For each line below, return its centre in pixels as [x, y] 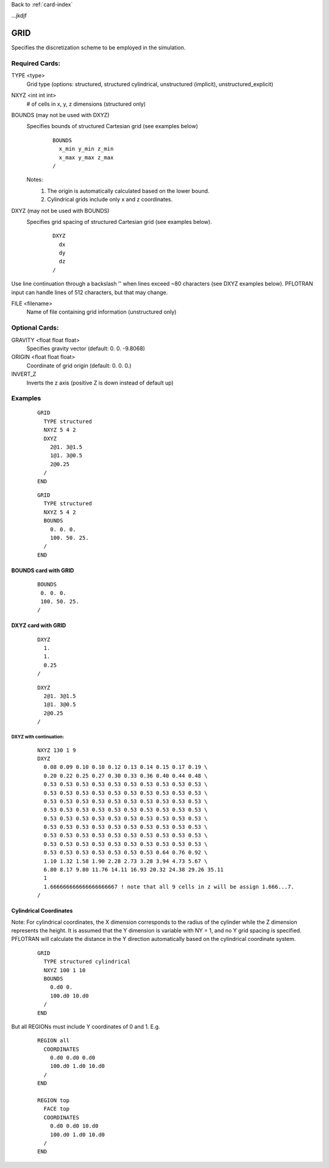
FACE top [57, 1109]
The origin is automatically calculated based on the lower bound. [128, 191]
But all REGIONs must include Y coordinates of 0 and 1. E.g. [86, 1026]
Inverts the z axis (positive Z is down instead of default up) [100, 383]
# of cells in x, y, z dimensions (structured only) [86, 104]
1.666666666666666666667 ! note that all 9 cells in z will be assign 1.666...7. [169, 887]
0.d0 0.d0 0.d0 [73, 1058]
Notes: [35, 179]
